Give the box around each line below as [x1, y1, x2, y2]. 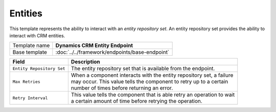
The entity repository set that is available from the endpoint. [71, 65, 215, 72]
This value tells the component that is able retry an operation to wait [71, 91, 235, 98]
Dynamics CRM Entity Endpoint [55, 42, 133, 49]
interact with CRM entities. [9, 32, 65, 38]
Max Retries [12, 79, 40, 84]
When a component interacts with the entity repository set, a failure [71, 72, 234, 79]
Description [71, 58, 101, 65]
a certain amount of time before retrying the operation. [71, 98, 203, 105]
